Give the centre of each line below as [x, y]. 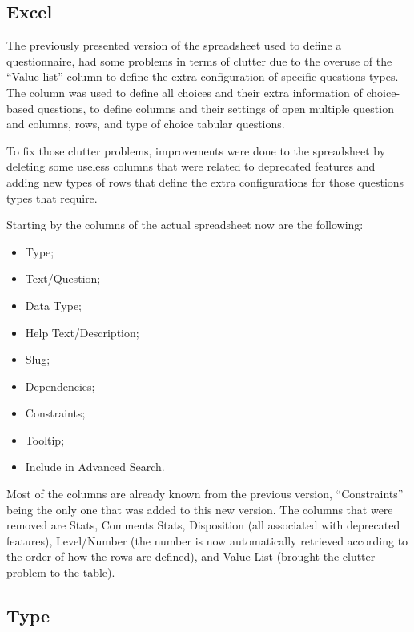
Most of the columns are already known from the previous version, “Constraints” [205, 494]
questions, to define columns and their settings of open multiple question [215, 108]
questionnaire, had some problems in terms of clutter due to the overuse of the [199, 60]
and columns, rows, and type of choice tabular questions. [146, 124]
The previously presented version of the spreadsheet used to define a [174, 45]
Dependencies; [60, 386]
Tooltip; [45, 439]
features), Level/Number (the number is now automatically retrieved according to [207, 540]
